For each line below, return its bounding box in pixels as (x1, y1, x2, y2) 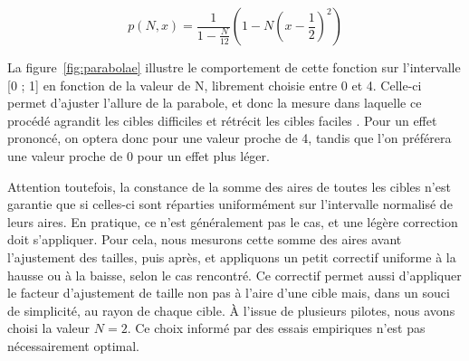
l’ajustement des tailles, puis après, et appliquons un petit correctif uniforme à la (7, 247, 456, 266)
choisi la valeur (7, 318, 91, 337)
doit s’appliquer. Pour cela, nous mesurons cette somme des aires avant (7, 230, 402, 249)
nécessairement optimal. (7, 336, 140, 355)
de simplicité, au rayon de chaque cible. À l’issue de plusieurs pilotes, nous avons (7, 300, 455, 319)
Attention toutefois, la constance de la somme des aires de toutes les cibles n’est (7, 176, 451, 195)
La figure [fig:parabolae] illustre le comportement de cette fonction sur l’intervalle (7, 58, 461, 76)
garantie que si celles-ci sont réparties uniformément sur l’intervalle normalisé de (7, 195, 453, 214)
